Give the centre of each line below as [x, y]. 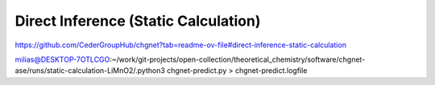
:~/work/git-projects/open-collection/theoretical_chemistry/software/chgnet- [238, 59]
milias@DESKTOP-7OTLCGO [62, 59]
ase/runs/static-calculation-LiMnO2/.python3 [90, 71]
